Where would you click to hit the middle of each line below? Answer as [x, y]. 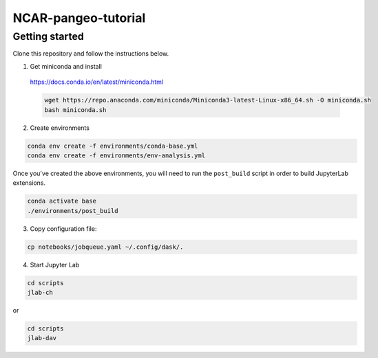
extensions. [29, 183]
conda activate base [62, 201]
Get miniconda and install [66, 66]
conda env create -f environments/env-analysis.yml [116, 155]
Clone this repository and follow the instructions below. [91, 54]
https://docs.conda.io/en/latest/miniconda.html [97, 82]
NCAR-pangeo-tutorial [79, 18]
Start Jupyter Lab [55, 265]
